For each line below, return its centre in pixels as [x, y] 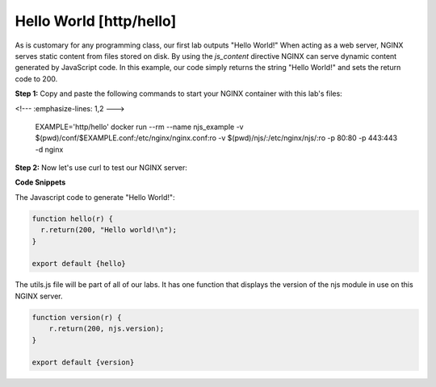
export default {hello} [79, 264]
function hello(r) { [72, 218]
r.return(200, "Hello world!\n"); [109, 230]
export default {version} [83, 362]
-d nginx [49, 149]
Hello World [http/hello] [96, 21]
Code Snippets [40, 182]
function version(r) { [77, 317]
